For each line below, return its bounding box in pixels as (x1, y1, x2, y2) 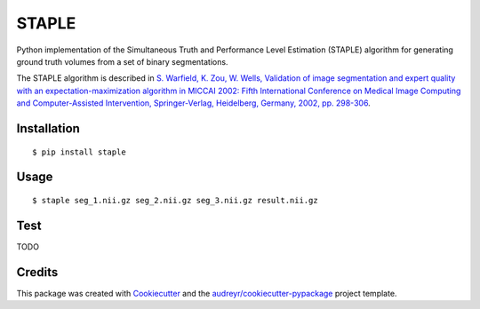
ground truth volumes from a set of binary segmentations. (16, 56, 228, 67)
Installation (16, 121, 80, 136)
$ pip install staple (32, 147, 126, 157)
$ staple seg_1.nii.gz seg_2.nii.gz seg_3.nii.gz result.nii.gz (32, 195, 319, 205)
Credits (16, 265, 59, 280)
